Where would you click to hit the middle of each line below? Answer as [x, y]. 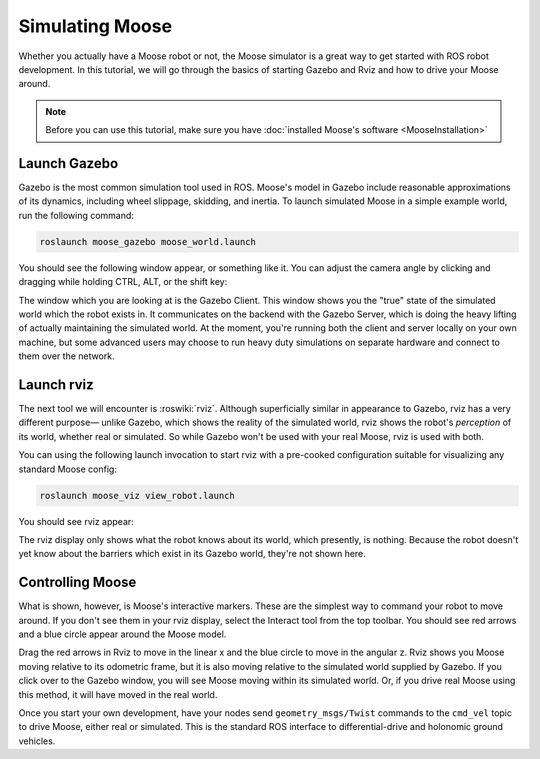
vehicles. [37, 741]
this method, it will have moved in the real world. [118, 694]
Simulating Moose [95, 26]
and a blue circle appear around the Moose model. [122, 634]
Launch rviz [56, 384]
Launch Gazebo [68, 163]
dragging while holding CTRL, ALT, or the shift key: [123, 282]
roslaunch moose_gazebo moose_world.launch [148, 241]
